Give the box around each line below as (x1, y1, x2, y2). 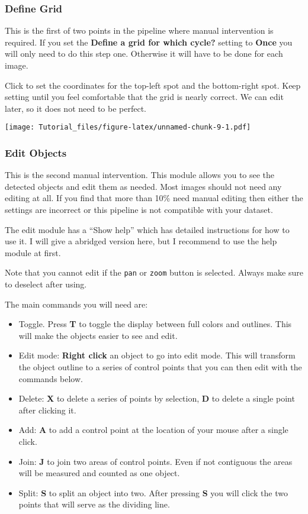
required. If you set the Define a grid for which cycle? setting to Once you (5, 35, 293, 48)
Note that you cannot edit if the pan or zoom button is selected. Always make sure (5, 266, 303, 279)
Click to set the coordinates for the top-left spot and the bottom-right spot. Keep (5, 79, 301, 91)
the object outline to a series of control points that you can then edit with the (18, 361, 302, 373)
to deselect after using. (5, 278, 87, 290)
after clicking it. (18, 403, 76, 416)
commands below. (18, 372, 83, 384)
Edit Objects (5, 145, 67, 160)
